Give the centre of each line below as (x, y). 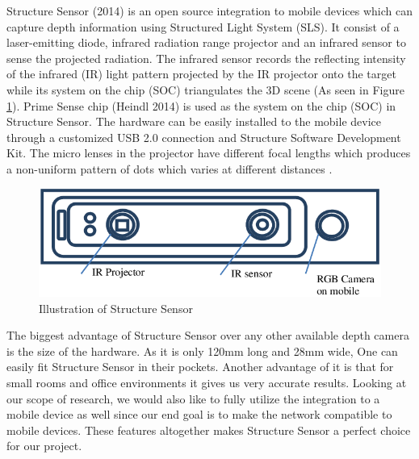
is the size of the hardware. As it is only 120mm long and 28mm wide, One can (202, 351)
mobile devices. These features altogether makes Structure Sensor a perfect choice (209, 430)
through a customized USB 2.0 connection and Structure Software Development (204, 137)
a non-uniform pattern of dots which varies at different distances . (170, 168)
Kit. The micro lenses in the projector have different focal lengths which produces (209, 153)
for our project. (44, 446)
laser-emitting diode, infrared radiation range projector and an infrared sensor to (206, 42)
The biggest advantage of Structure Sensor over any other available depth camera (208, 335)
